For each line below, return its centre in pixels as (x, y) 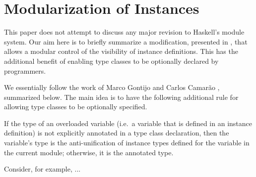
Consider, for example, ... (42, 169)
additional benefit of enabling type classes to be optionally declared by (111, 61)
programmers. (25, 70)
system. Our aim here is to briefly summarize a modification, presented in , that (126, 41)
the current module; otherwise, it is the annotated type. (89, 152)
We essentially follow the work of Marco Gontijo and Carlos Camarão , (112, 87)
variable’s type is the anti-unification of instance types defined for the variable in (127, 143)
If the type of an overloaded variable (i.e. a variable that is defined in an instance (128, 123)
